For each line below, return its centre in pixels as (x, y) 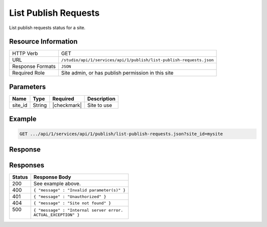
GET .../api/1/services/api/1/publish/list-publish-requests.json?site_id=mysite (121, 134)
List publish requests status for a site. (47, 28)
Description (101, 99)
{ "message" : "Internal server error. (78, 210)
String (40, 105)
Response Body (52, 177)
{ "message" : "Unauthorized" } (70, 197)
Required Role (28, 73)
